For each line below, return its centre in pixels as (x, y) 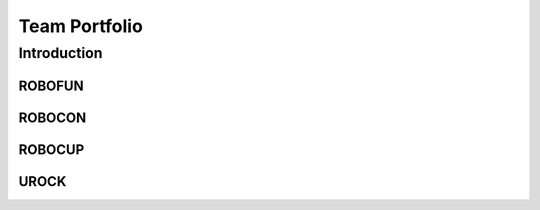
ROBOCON (52, 117)
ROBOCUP (51, 149)
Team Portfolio (81, 26)
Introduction (60, 53)
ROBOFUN (51, 85)
